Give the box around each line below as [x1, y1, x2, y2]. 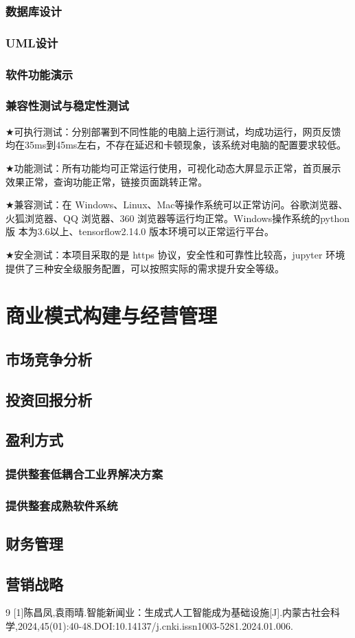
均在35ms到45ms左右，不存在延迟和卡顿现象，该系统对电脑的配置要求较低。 [5, 137, 347, 152]
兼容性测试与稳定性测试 [5, 97, 129, 114]
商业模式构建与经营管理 [5, 301, 218, 329]
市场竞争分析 [5, 348, 92, 369]
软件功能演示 [5, 65, 73, 82]
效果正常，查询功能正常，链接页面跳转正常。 [5, 174, 207, 188]
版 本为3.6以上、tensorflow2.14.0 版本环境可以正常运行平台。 [5, 224, 274, 239]
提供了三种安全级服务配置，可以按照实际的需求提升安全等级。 [5, 261, 284, 275]
